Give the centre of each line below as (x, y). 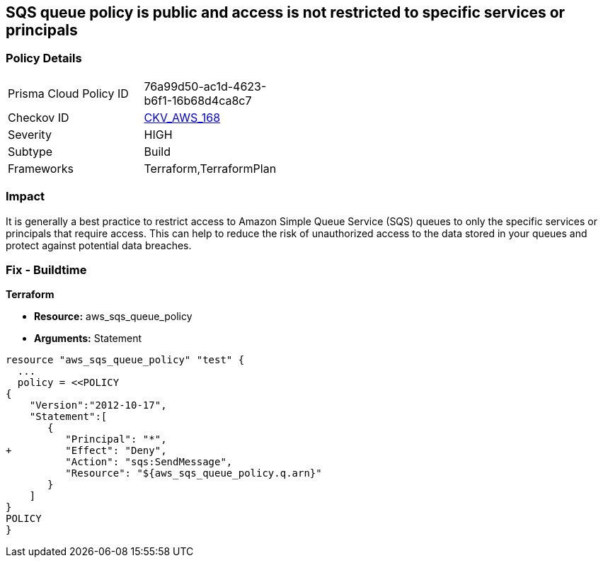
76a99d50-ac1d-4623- (205, 86)
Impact (25, 197)
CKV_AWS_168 (182, 117)
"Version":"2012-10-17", (98, 405)
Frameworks (41, 168)
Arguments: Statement (88, 339)
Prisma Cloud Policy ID (68, 93)
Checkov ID (39, 117)
